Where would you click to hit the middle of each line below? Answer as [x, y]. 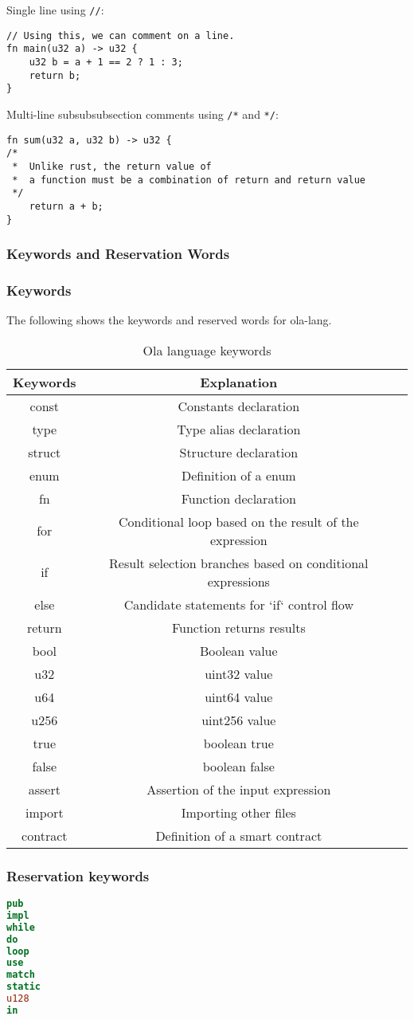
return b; [55, 75]
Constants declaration [239, 406]
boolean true [238, 743]
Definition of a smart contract [239, 835]
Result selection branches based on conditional [239, 563]
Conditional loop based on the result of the [239, 521]
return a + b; [66, 206]
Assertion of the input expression [239, 789]
